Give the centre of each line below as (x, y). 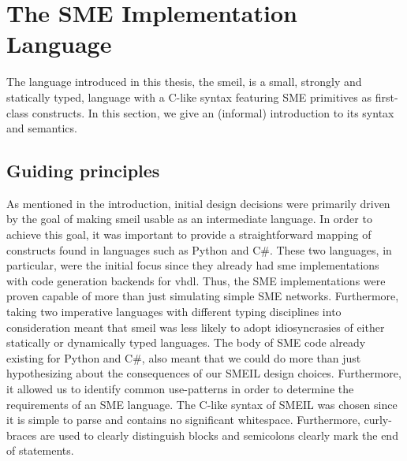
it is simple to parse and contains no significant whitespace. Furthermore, (183, 420)
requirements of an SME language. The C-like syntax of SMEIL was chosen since (202, 404)
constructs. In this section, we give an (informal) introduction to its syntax (213, 112)
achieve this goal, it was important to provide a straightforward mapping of (189, 234)
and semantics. (42, 128)
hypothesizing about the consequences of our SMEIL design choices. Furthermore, (204, 373)
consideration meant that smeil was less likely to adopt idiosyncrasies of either (196, 327)
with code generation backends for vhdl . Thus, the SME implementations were (196, 280)
